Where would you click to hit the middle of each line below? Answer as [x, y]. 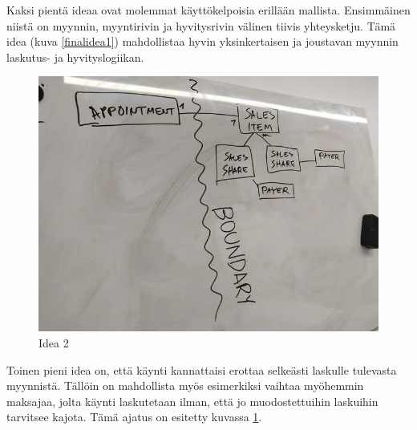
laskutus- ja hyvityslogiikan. [75, 57]
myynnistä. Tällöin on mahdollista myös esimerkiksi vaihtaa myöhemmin [185, 385]
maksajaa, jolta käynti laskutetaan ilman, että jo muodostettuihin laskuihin [192, 401]
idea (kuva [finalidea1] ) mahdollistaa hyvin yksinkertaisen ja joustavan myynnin [202, 41]
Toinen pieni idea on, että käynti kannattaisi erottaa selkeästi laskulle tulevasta [202, 369]
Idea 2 [54, 342]
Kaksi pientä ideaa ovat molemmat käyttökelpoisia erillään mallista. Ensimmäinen [208, 10]
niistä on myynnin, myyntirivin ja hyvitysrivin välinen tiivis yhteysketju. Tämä [201, 25]
